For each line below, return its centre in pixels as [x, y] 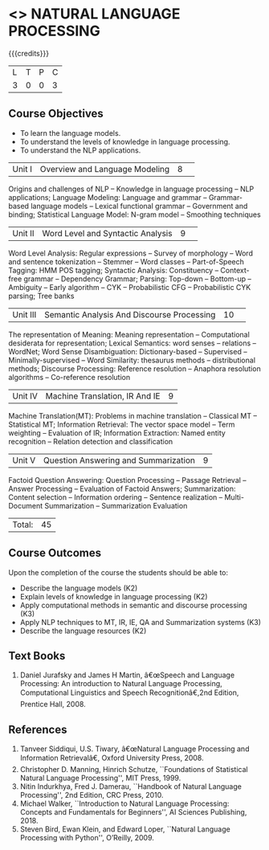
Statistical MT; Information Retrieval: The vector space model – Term [122, 424]
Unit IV [25, 396]
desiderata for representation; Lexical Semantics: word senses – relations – [132, 343]
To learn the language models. [70, 133]
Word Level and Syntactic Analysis [107, 233]
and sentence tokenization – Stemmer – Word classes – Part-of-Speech [126, 261]
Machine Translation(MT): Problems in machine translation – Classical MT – [132, 415]
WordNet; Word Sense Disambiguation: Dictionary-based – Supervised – [128, 351]
